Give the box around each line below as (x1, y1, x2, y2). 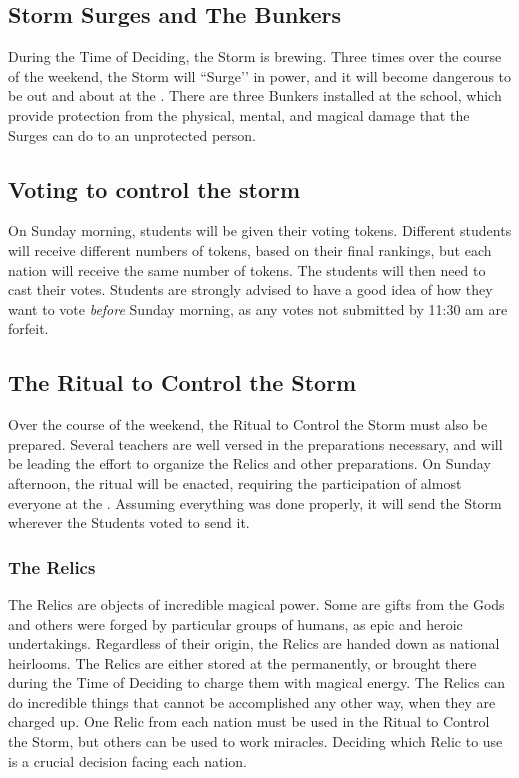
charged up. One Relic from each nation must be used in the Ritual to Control (8, 711, 490, 732)
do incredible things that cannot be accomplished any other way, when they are (8, 691, 496, 712)
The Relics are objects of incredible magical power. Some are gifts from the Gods (8, 593, 505, 614)
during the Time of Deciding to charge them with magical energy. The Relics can (8, 672, 506, 693)
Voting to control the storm (8, 173, 301, 204)
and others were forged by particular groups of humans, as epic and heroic (8, 613, 463, 634)
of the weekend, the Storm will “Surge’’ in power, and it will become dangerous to (8, 65, 512, 86)
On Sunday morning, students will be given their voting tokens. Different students (8, 220, 512, 241)
